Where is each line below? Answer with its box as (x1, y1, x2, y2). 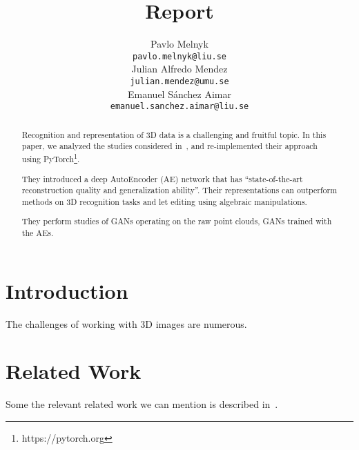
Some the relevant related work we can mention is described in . (6, 397, 278, 411)
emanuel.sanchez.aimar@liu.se (110, 101, 249, 112)
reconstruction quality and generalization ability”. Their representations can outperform (21, 184, 338, 196)
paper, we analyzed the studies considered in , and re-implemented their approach (21, 140, 318, 152)
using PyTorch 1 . (21, 150, 80, 164)
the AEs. (21, 227, 54, 239)
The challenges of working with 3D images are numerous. (6, 316, 247, 331)
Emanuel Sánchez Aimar (128, 86, 231, 101)
